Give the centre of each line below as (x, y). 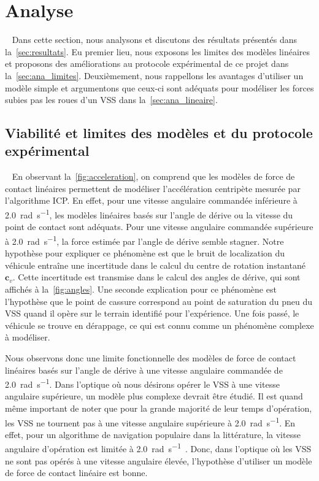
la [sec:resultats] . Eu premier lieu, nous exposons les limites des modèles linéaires (158, 51)
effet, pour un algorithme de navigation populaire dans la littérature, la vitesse (153, 434)
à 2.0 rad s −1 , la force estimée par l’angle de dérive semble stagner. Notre (144, 240)
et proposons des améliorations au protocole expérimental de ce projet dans (147, 63)
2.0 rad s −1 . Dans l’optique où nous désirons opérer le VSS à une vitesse (142, 383)
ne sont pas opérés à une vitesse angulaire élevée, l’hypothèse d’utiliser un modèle (159, 460)
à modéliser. (28, 337)
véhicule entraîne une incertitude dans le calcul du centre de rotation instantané (155, 265)
